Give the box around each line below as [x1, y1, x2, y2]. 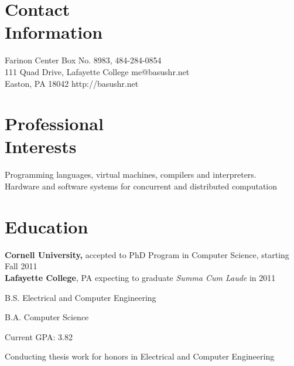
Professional [5, 111, 104, 135]
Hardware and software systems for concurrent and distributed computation [5, 180, 278, 192]
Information [5, 20, 103, 44]
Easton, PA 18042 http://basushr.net [5, 77, 139, 89]
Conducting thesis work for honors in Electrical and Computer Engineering [5, 350, 275, 362]
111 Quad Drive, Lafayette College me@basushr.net [5, 65, 190, 77]
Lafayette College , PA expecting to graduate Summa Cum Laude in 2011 [5, 271, 276, 283]
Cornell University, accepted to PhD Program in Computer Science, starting [5, 248, 289, 260]
